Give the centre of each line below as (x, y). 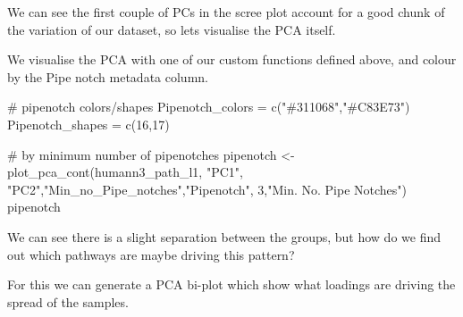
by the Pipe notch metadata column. (108, 76)
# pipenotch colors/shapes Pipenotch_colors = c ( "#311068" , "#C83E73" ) (209, 107)
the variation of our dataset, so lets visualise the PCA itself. (172, 29)
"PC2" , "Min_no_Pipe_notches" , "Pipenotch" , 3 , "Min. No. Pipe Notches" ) (207, 189)
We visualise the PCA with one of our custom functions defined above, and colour (232, 59)
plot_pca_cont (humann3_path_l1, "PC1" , (125, 172)
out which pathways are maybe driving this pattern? (151, 254)
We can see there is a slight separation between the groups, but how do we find (224, 236)
